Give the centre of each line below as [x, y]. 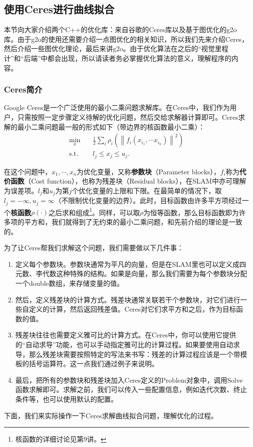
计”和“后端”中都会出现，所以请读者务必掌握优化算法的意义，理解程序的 [118, 58]
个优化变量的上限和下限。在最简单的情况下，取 [147, 190]
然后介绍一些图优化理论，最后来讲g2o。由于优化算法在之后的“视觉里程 [116, 48]
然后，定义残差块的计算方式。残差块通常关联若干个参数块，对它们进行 [128, 299]
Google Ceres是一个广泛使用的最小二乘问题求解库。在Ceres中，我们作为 [117, 107]
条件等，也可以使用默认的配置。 [66, 399]
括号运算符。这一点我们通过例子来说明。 [94, 363]
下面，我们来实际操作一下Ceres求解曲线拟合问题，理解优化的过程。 [111, 415]
